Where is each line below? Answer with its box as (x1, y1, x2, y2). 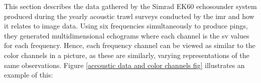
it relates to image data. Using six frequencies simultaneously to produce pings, (4, 20, 248, 31)
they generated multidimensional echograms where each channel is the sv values (4, 30, 249, 40)
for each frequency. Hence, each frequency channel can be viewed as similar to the (4, 40, 255, 50)
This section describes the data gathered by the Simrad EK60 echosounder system (4, 1, 257, 11)
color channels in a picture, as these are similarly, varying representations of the (4, 49, 249, 60)
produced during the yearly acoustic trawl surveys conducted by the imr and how (4, 10, 254, 21)
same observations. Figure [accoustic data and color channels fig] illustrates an (4, 59, 245, 70)
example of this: (4, 69, 53, 80)
